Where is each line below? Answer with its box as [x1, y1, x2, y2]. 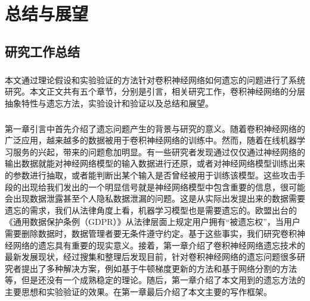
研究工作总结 [5, 42, 80, 60]
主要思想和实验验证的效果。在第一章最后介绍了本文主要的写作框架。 [5, 286, 272, 297]
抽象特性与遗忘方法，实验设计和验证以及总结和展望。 [5, 96, 213, 109]
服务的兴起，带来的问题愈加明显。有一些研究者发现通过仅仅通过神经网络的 [13, 145, 305, 158]
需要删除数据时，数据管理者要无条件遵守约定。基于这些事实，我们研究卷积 [5, 227, 297, 240]
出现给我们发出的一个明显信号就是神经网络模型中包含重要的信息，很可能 [21, 180, 305, 193]
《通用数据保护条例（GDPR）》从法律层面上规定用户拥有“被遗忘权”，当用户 [5, 215, 300, 228]
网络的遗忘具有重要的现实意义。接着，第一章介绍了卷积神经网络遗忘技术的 [13, 239, 305, 251]
